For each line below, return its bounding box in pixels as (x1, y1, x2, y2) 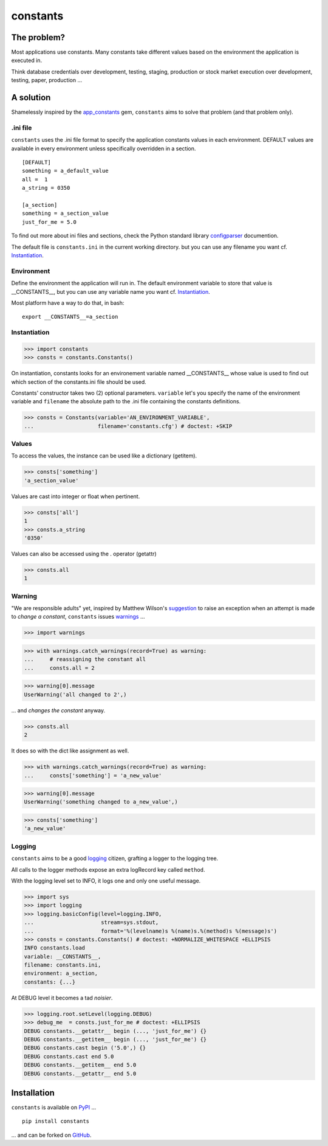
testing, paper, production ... (11, 77, 82, 84)
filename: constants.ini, (24, 962, 101, 968)
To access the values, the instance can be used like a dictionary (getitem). (11, 452, 197, 459)
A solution (11, 92, 51, 103)
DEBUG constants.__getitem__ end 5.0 (24, 1061, 137, 1069)
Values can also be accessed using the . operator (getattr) (11, 550, 157, 557)
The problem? (11, 32, 66, 43)
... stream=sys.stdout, (24, 919, 159, 926)
